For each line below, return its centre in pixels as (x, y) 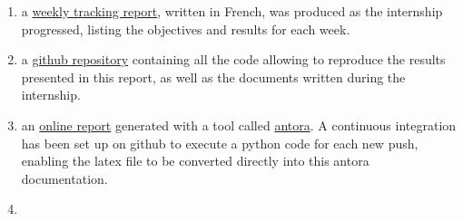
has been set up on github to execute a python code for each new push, (220, 143)
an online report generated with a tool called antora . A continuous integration (239, 125)
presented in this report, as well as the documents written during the (213, 77)
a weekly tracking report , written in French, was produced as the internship (232, 11)
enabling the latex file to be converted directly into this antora (195, 161)
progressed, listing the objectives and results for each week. (186, 29)
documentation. (64, 178)
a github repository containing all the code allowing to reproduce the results (233, 59)
